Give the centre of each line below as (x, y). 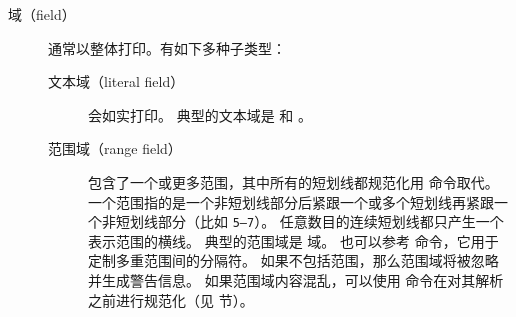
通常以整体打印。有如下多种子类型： (167, 47)
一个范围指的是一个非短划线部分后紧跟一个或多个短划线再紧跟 (291, 201)
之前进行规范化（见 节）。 (171, 299)
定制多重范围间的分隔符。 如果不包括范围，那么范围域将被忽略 (293, 260)
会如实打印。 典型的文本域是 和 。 (200, 114)
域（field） (42, 14)
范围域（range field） (115, 148)
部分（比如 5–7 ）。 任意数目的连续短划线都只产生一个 (330, 221)
